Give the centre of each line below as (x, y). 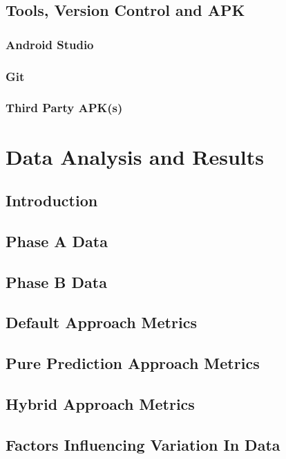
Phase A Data (57, 241)
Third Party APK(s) (64, 108)
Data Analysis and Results (135, 156)
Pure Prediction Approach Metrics (133, 363)
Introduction (52, 200)
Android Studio (50, 44)
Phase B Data (56, 281)
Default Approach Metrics (101, 322)
